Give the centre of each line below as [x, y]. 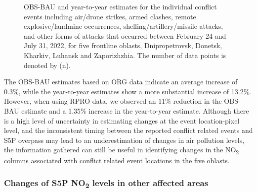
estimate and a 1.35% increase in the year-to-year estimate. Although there [135, 110]
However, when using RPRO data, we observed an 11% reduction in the [113, 101]
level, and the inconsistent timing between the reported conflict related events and [128, 130]
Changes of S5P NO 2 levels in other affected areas [106, 183]
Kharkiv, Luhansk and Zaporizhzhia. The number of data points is [125, 55]
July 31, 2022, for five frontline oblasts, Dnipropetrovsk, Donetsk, [123, 45]
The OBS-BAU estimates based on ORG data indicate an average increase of [121, 82]
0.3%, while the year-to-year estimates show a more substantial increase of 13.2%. [128, 91]
